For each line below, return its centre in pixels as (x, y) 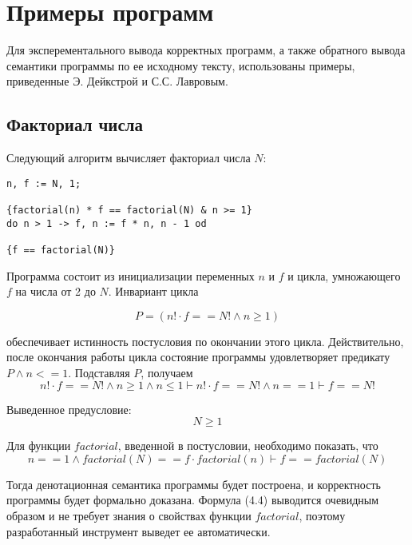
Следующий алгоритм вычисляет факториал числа (129, 158)
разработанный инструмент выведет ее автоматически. (139, 531)
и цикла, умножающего (344, 275)
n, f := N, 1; (44, 183)
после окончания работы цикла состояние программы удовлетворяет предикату (198, 357)
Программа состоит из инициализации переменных (131, 275)
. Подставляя (99, 373)
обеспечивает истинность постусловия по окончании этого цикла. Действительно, (205, 341)
